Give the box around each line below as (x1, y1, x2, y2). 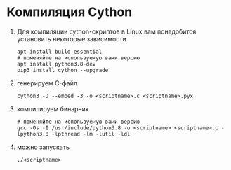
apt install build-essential (16, 48, 103, 55)
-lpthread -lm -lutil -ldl (51, 130, 131, 137)
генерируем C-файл (16, 78, 78, 87)
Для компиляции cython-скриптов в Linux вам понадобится (16, 27, 197, 36)
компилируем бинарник (16, 104, 89, 113)
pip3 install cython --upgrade (16, 66, 109, 73)
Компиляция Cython (6, 4, 133, 20)
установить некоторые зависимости (16, 34, 127, 43)
